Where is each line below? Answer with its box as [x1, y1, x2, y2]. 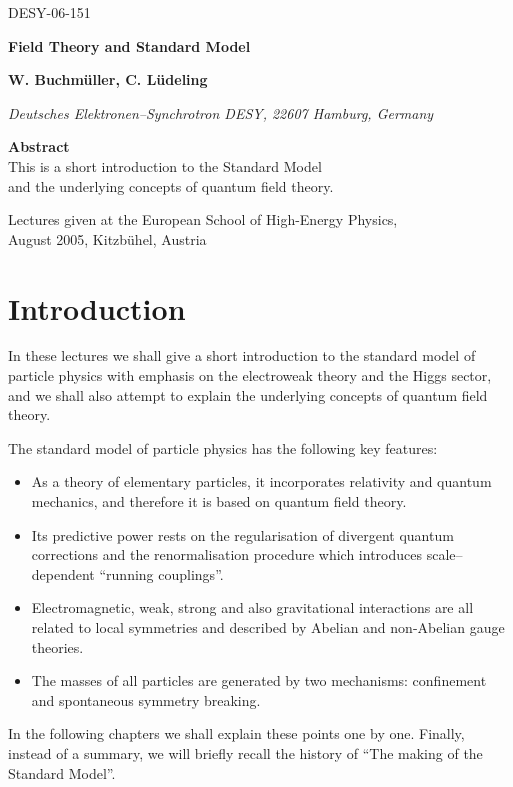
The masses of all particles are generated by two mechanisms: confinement [31, 670, 487, 691]
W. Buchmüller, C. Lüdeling [8, 69, 208, 90]
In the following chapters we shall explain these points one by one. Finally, [8, 723, 465, 744]
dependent [31, 563, 95, 584]
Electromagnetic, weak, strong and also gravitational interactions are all [31, 597, 474, 618]
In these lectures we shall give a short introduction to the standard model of [8, 345, 476, 366]
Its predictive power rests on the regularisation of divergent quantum [31, 524, 454, 545]
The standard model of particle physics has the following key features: [8, 437, 438, 458]
